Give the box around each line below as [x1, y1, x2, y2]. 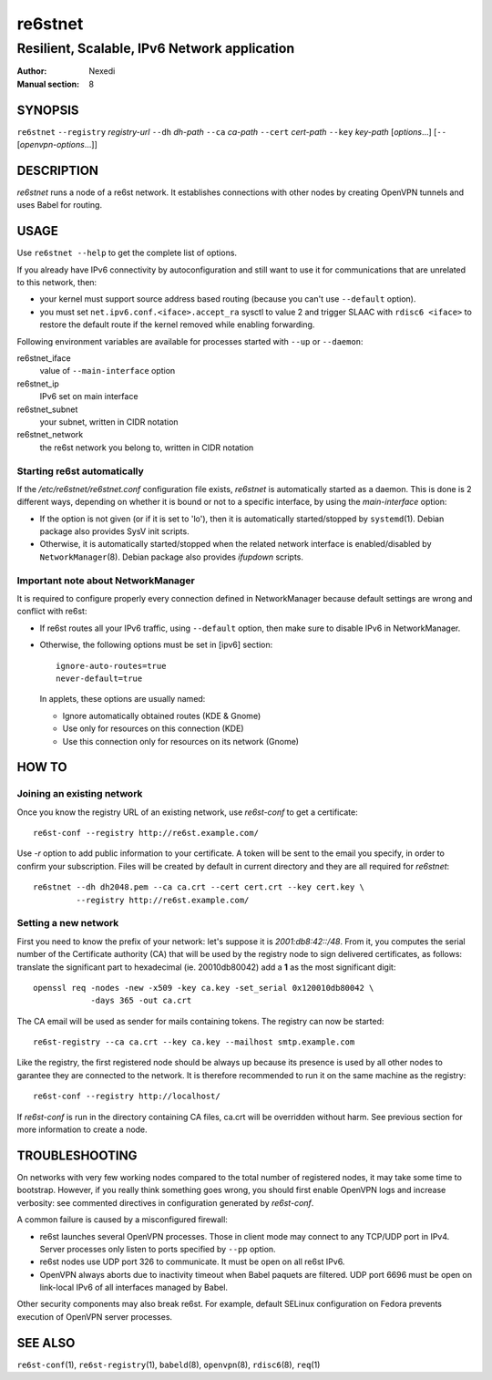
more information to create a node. [16, 1124, 148, 1135]
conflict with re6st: [16, 606, 87, 617]
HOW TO [16, 759, 67, 775]
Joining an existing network [16, 788, 143, 800]
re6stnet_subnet [16, 404, 78, 415]
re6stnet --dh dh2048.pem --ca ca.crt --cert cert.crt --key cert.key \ [33, 882, 364, 892]
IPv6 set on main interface [39, 391, 138, 402]
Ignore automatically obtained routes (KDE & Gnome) [62, 710, 261, 721]
